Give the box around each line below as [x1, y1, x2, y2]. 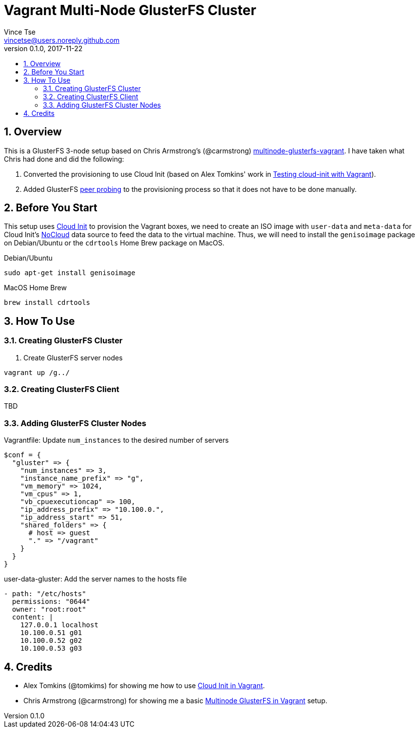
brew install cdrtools [4, 299, 91, 307]
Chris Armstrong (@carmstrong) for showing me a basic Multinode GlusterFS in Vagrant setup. [23, 696, 327, 705]
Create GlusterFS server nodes [23, 353, 123, 362]
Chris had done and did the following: [4, 154, 124, 163]
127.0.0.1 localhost [20, 621, 98, 629]
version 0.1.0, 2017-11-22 [4, 44, 83, 53]
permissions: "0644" [12, 598, 91, 606]
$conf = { [4, 451, 41, 459]
